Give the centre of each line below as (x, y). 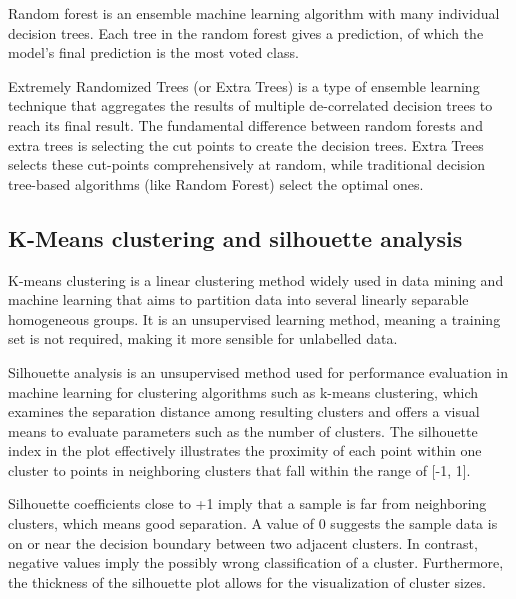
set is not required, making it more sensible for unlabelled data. (203, 338)
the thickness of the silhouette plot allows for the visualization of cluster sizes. (247, 581)
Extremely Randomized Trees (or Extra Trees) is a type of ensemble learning (244, 85)
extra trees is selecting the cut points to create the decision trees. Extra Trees (246, 144)
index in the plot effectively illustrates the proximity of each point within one (245, 450)
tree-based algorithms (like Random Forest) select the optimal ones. (216, 183)
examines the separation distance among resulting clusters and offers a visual (244, 411)
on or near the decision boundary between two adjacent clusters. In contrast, (243, 542)
